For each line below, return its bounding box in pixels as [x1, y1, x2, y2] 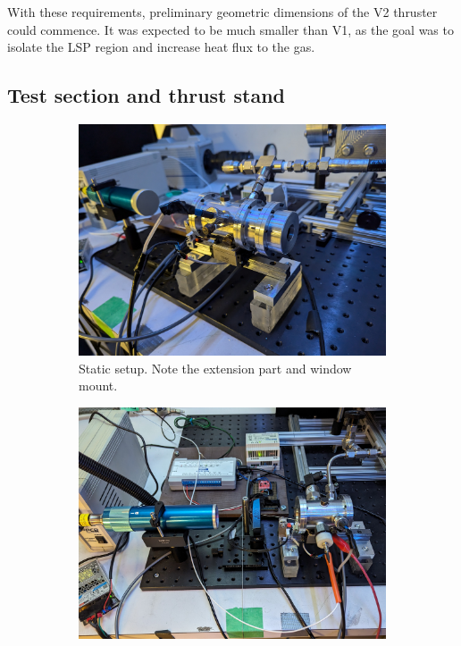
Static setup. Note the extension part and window [79, 358, 352, 377]
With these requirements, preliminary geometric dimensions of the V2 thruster [7, 3, 438, 21]
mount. [79, 376, 118, 395]
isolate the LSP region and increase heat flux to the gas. [7, 38, 315, 56]
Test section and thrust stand [7, 81, 286, 109]
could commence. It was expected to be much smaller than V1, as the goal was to [7, 20, 454, 38]
